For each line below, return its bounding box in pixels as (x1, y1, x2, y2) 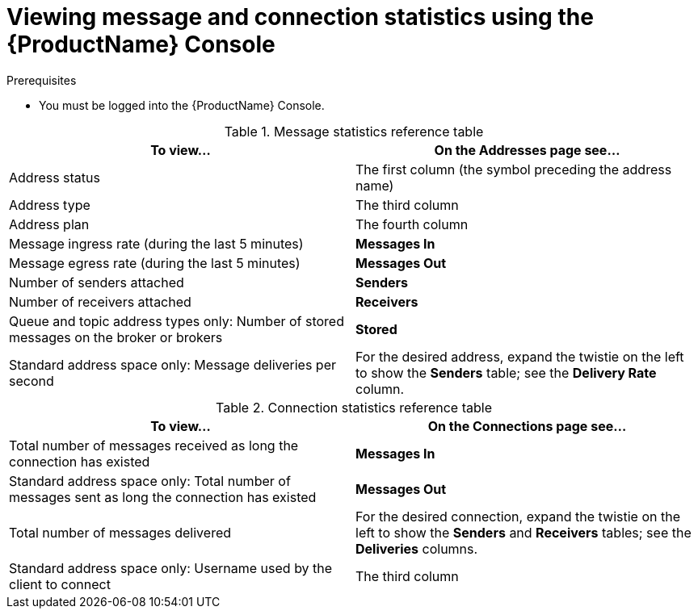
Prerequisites (6, 73, 77, 87)
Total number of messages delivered (9, 524, 232, 541)
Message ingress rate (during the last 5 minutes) (9, 235, 304, 252)
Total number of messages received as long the (9, 437, 299, 454)
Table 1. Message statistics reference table (224, 123, 484, 140)
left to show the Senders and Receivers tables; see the (355, 524, 692, 541)
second (9, 372, 54, 389)
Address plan (9, 215, 90, 232)
